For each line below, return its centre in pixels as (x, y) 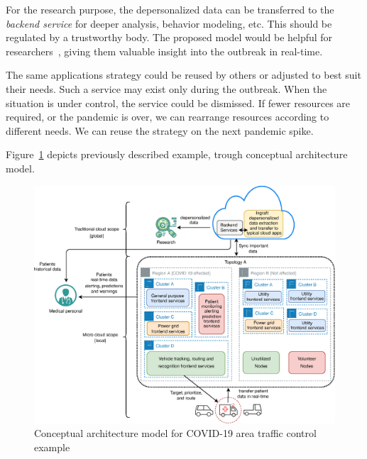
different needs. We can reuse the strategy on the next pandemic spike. (160, 130)
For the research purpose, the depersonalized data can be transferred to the (170, 9)
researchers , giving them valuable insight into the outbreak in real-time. (164, 51)
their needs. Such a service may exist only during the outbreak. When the (166, 88)
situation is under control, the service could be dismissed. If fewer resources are (178, 103)
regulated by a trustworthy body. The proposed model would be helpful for (169, 37)
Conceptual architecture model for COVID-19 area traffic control (175, 433)
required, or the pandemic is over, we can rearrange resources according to (168, 117)
